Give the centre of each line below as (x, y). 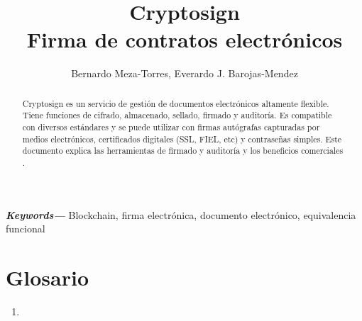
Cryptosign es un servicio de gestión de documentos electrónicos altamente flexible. (176, 103)
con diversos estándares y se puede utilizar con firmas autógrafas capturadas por (171, 127)
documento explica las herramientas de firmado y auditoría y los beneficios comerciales (183, 151)
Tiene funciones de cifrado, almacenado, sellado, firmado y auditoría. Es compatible (177, 115)
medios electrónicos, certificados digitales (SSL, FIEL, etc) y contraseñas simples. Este (182, 139)
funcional (26, 229)
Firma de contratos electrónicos (185, 39)
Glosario (48, 277)
